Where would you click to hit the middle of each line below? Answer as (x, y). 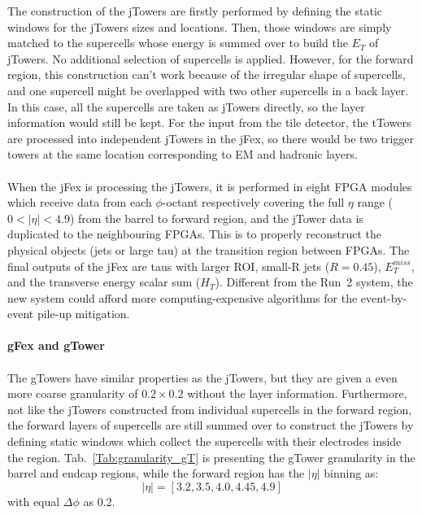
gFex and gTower (56, 345)
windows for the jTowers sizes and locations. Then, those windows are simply (200, 26)
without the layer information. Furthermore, (297, 393)
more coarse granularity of (73, 393)
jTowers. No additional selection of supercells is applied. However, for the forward (211, 58)
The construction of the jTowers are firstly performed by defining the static (195, 11)
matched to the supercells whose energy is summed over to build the (178, 43)
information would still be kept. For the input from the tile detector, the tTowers (209, 122)
